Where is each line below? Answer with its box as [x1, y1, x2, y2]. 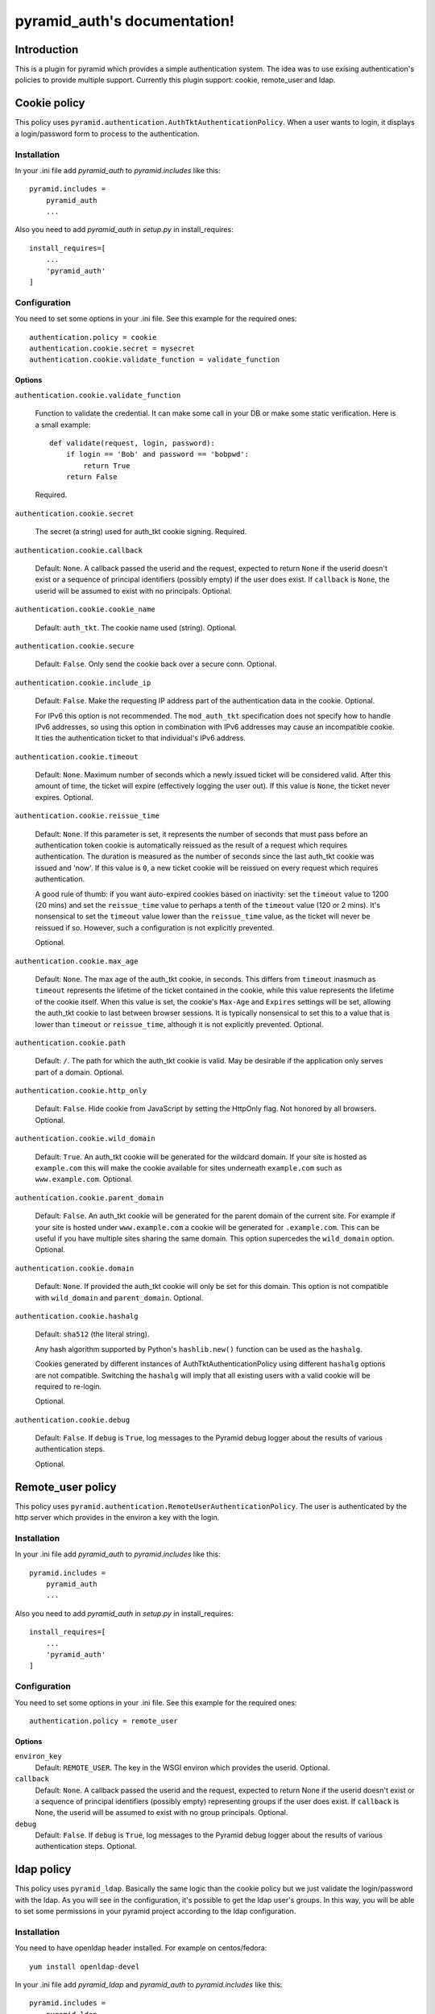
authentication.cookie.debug [14, 1415, 130, 1424]
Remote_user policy [14, 1480, 117, 1494]
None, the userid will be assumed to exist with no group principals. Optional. [35, 1808, 288, 1817]
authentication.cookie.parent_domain [14, 1193, 164, 1202]
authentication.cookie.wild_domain [14, 1134, 156, 1143]
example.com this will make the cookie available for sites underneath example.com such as [35, 1163, 342, 1173]
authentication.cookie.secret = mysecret [29, 343, 195, 353]
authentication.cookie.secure [14, 641, 135, 650]
